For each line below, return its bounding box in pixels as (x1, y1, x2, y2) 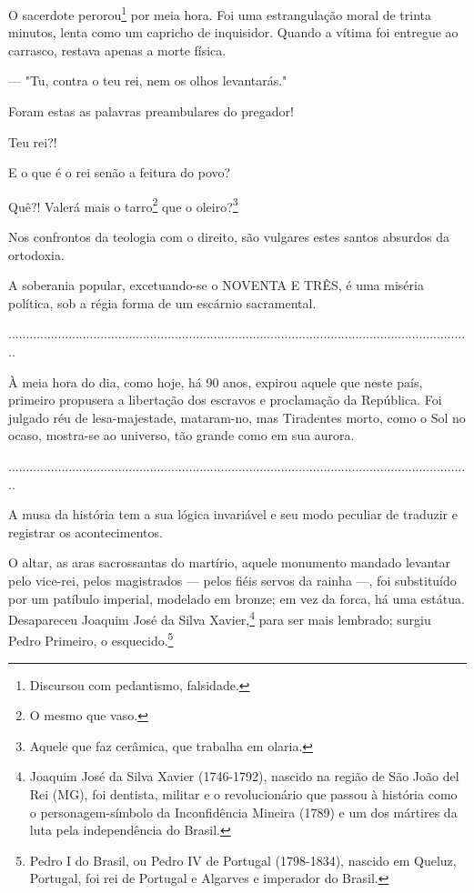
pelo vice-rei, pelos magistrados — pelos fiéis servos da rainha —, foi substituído (8, 570, 457, 589)
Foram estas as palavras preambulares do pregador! (8, 102, 294, 121)
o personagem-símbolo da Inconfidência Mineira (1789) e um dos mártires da (29, 802, 458, 821)
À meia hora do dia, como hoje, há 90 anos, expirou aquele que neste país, (8, 372, 423, 391)
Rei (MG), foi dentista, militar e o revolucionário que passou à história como (29, 785, 458, 804)
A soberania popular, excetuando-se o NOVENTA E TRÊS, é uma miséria (8, 276, 424, 295)
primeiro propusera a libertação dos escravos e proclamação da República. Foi (8, 390, 442, 409)
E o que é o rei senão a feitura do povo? (8, 163, 231, 182)
